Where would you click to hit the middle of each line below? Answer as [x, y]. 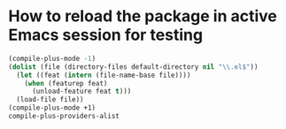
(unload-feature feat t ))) [81, 91]
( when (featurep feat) [66, 83]
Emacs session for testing [106, 35]
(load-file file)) [50, 100]
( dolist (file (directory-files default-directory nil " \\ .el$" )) [133, 67]
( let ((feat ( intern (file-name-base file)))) [104, 75]
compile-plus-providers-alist [64, 117]
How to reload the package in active [143, 16]
